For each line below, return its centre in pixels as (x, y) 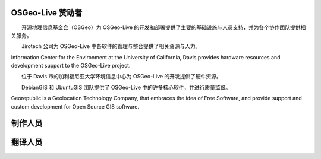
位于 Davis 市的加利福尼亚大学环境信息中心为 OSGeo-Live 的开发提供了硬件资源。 (122, 77)
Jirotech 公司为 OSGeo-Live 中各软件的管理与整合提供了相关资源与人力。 (111, 46)
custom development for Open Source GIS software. (75, 106)
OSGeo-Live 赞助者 (47, 13)
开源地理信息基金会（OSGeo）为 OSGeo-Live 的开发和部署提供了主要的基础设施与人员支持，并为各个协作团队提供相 (163, 27)
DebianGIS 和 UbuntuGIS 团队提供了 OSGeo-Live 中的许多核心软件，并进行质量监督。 (126, 87)
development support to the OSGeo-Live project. (71, 66)
